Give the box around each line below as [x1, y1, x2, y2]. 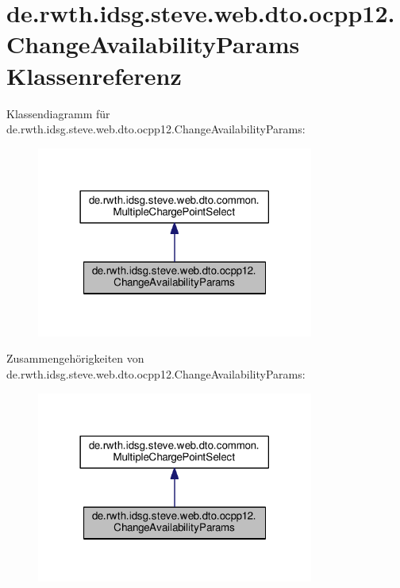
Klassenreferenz [6, 59, 182, 91]
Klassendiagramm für [6, 105, 110, 121]
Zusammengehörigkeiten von [6, 350, 144, 367]
